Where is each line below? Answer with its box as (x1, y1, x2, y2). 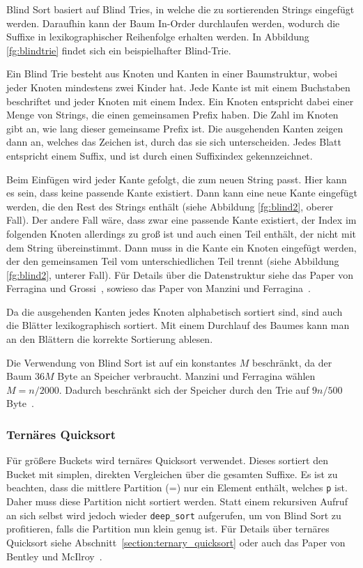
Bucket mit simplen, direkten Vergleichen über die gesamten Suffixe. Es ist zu (6, 466, 338, 481)
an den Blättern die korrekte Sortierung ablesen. (6, 332, 213, 346)
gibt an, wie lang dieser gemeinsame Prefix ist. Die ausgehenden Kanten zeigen (6, 121, 343, 135)
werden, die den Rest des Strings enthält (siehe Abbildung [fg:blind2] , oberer (6, 199, 334, 213)
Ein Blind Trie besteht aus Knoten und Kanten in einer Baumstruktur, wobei (6, 66, 338, 81)
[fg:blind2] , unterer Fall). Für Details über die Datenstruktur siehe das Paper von (6, 267, 353, 282)
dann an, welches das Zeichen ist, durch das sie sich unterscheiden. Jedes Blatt (6, 135, 341, 149)
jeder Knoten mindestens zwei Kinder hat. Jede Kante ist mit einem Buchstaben (6, 79, 350, 94)
